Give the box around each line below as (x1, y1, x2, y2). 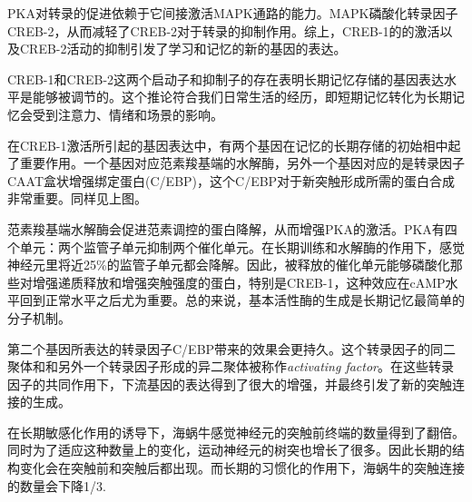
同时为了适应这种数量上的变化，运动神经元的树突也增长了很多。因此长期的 (7, 440, 452, 459)
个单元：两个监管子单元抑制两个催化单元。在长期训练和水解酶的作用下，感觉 (7, 237, 465, 256)
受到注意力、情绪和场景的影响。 (32, 104, 223, 123)
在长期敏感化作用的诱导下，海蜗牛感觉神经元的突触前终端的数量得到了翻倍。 (7, 422, 465, 441)
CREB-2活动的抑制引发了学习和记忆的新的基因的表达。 (19, 39, 347, 58)
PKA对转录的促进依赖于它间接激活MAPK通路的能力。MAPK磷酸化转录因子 (7, 4, 458, 22)
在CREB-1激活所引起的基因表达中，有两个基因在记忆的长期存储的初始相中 (7, 135, 448, 154)
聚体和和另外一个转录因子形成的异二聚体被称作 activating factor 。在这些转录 (7, 357, 455, 376)
